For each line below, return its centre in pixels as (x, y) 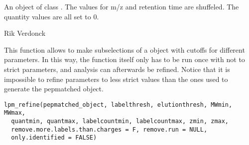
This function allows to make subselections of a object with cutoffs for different (124, 49)
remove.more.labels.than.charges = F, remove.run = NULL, (109, 129)
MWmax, (15, 113)
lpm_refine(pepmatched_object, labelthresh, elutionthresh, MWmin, (118, 105)
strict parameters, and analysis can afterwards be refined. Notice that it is (117, 69)
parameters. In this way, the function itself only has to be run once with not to (124, 59)
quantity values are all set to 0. (52, 16)
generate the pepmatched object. (54, 89)
